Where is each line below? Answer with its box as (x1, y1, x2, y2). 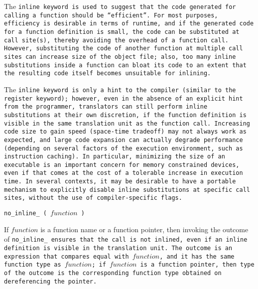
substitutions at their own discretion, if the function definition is (4, 111, 247, 119)
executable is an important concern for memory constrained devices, (4, 161, 240, 168)
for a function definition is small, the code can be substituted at (4, 28, 240, 35)
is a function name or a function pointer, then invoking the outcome (40, 224, 249, 234)
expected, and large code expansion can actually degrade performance (4, 136, 243, 144)
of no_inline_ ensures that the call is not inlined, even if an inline (4, 234, 248, 244)
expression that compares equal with (4, 253, 129, 260)
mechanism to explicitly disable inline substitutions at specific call (4, 186, 250, 193)
